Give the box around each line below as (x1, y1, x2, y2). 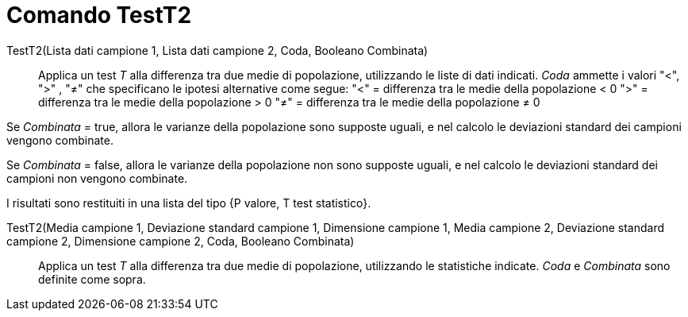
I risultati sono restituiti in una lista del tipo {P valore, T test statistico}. (6, 195, 371, 210)
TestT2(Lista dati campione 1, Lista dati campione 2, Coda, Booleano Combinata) (6, 43, 429, 57)
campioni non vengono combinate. (6, 171, 188, 185)
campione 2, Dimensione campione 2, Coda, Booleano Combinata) (6, 234, 355, 248)
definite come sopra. (38, 272, 146, 286)
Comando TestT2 (6, 2, 192, 29)
